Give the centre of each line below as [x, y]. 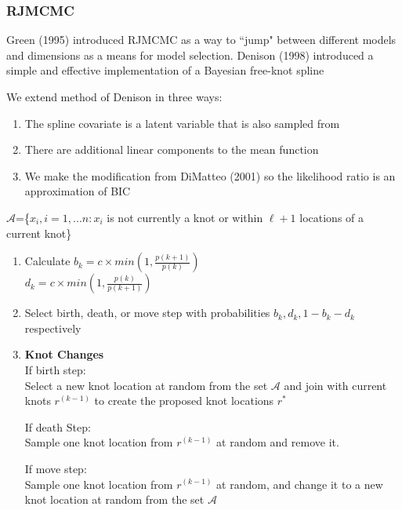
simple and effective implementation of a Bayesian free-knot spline [165, 70]
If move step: [56, 468]
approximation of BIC [78, 191]
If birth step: [55, 369]
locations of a [332, 217]
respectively [53, 328]
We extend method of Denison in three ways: [114, 97]
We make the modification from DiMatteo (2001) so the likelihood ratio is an [210, 175]
